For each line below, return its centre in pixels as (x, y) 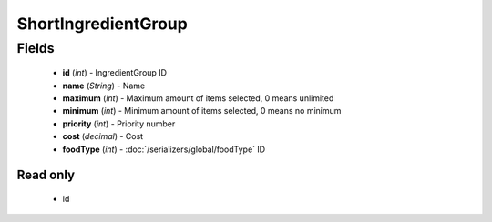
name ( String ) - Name (104, 86)
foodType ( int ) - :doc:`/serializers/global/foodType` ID (164, 149)
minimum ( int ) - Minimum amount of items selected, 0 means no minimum (202, 111)
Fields (36, 48)
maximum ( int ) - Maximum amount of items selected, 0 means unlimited (198, 98)
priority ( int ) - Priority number (119, 124)
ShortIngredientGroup (102, 24)
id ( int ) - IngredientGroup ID (115, 73)
